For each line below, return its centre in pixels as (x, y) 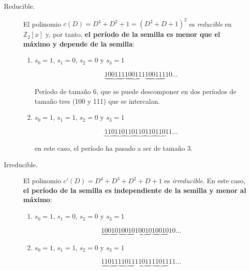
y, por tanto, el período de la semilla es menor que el (133, 34)
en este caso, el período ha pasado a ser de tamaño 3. (114, 148)
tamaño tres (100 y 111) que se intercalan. (97, 101)
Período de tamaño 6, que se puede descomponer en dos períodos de (135, 91)
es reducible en (211, 24)
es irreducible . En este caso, (205, 181)
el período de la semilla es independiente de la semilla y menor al (135, 190)
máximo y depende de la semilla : (79, 43)
